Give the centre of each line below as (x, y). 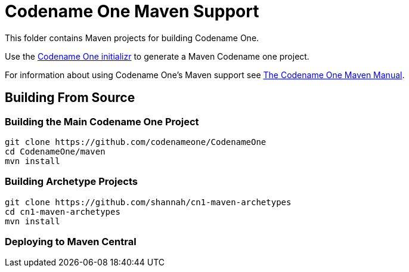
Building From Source (70, 98)
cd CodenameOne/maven (55, 151)
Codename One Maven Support (132, 11)
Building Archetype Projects (71, 182)
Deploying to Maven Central (71, 242)
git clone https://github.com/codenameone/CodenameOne (136, 142)
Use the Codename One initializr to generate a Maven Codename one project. (157, 56)
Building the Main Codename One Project (102, 121)
